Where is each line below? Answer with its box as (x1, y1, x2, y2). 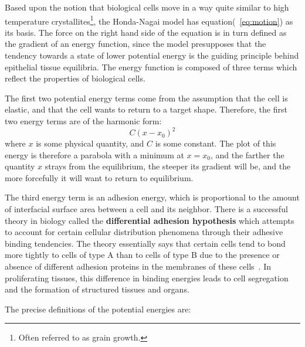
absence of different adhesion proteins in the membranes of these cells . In (5, 260, 271, 273)
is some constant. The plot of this (155, 137, 276, 149)
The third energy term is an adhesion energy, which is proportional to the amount (5, 191, 300, 203)
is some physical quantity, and (36, 137, 144, 149)
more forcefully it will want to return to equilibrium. (5, 171, 194, 183)
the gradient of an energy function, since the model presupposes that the (5, 38, 266, 50)
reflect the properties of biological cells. (5, 72, 145, 84)
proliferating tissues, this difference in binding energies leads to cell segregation (5, 271, 289, 284)
